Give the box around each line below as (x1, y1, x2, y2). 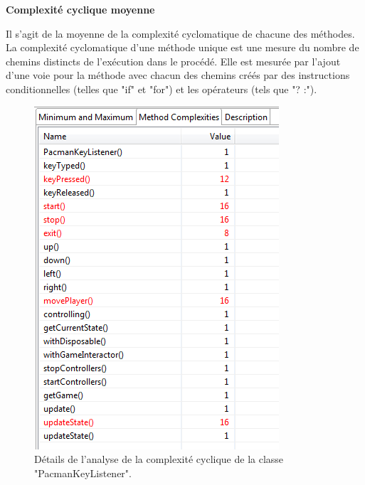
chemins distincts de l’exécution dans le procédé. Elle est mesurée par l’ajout (6, 53, 341, 68)
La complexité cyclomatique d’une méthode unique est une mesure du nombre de (6, 40, 359, 55)
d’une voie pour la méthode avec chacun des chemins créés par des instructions (6, 68, 350, 82)
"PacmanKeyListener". (34, 465, 132, 480)
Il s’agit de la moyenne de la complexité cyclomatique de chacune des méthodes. (6, 26, 355, 41)
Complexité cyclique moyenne (6, 2, 155, 16)
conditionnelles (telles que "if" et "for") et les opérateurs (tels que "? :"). (6, 81, 317, 96)
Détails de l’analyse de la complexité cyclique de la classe (34, 452, 284, 467)
